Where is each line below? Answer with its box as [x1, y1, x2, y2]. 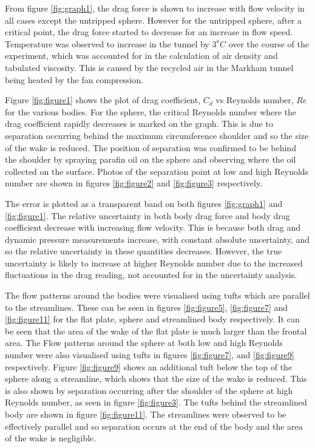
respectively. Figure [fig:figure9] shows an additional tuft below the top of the [5, 360, 293, 373]
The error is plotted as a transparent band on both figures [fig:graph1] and [5, 197, 283, 209]
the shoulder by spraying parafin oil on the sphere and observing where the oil [5, 153, 296, 166]
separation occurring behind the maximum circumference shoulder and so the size [5, 129, 309, 141]
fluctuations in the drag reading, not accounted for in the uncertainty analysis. [5, 268, 297, 281]
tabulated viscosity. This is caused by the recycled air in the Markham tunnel [5, 61, 294, 73]
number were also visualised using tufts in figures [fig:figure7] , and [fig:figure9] [5, 348, 294, 361]
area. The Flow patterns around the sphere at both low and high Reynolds [5, 336, 283, 349]
